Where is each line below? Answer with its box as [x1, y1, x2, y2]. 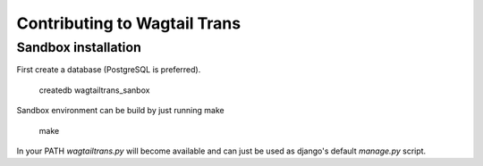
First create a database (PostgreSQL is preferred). [16, 64, 201, 75]
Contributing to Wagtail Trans [16, 13, 241, 33]
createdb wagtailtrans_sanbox [38, 85, 150, 95]
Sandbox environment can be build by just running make [16, 105, 225, 116]
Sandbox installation [16, 39, 142, 55]
